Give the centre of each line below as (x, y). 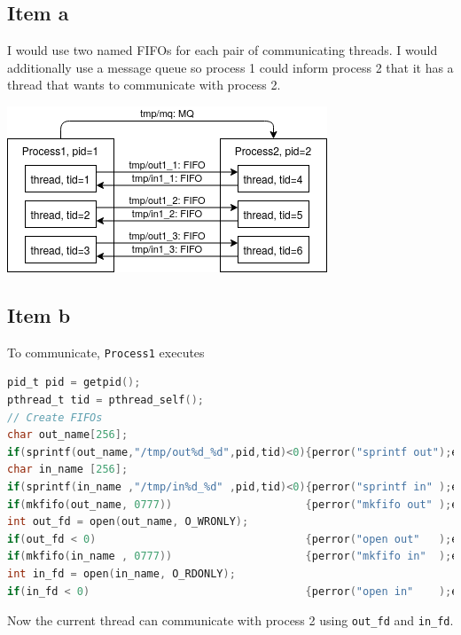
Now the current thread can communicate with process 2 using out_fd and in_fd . (230, 620)
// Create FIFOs (55, 417)
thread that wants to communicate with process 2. (144, 85)
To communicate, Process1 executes (106, 352)
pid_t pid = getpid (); (74, 383)
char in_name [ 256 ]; (68, 470)
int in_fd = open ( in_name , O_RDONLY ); (121, 573)
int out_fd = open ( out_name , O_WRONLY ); (128, 522)
